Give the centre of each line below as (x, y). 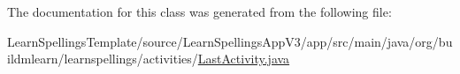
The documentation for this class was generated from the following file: (199, 11)
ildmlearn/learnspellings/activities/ (103, 59)
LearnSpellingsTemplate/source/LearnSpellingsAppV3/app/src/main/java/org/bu (230, 41)
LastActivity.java (244, 59)
